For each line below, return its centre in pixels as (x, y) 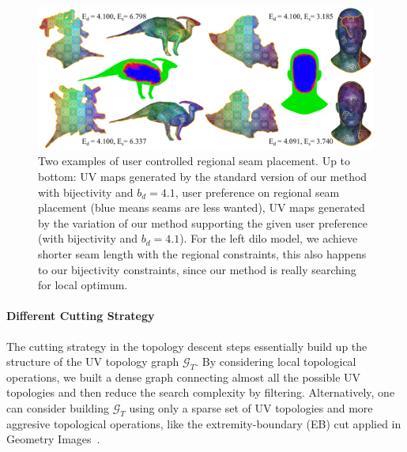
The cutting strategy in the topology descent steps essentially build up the (187, 346)
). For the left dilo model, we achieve (269, 238)
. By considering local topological (276, 362)
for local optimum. (83, 285)
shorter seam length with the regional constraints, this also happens (202, 253)
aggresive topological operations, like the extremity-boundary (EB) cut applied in (204, 423)
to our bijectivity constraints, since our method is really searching (197, 269)
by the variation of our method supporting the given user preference (203, 222)
